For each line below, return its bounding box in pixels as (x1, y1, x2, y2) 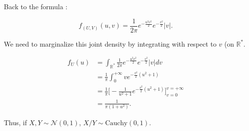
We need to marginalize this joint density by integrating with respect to (4, 38, 217, 49)
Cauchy (105, 120, 128, 127)
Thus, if (4, 117, 27, 128)
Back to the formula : (4, 1, 68, 11)
